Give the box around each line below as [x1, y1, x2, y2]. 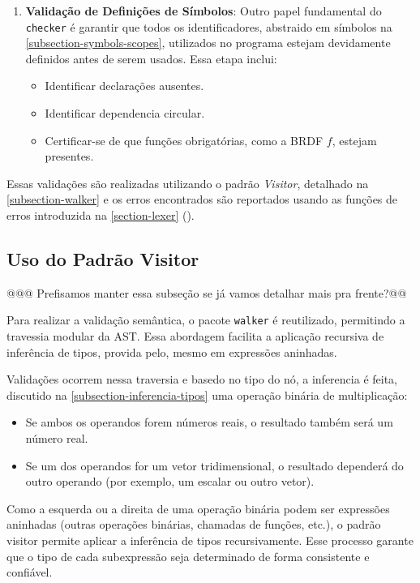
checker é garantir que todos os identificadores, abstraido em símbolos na [25, 18, 392, 35]
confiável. [6, 564, 53, 581]
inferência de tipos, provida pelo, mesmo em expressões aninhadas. [6, 343, 337, 360]
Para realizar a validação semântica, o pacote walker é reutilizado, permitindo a [6, 311, 405, 328]
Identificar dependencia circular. [45, 105, 205, 122]
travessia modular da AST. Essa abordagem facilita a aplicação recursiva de [6, 328, 384, 345]
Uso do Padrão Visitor [6, 246, 199, 271]
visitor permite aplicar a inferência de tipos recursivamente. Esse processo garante [6, 531, 414, 548]
